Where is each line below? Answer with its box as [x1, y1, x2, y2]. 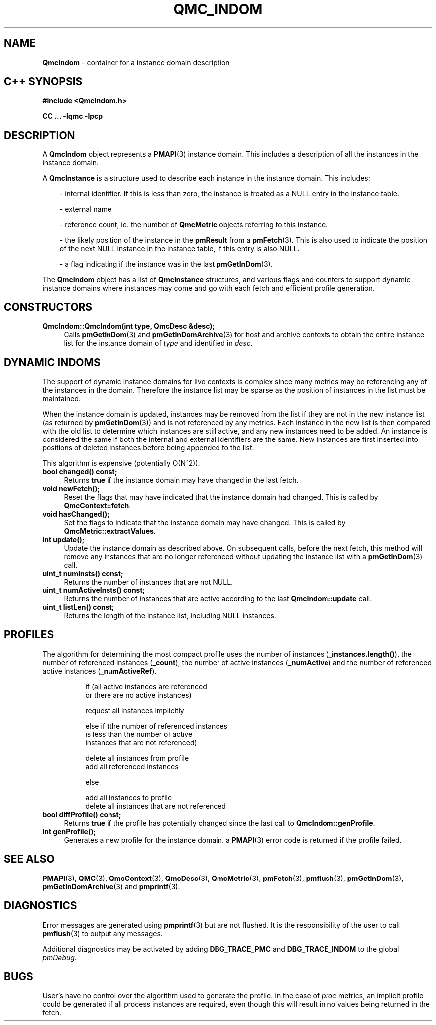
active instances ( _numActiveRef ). [42, 666, 157, 675]
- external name [59, 205, 112, 214]
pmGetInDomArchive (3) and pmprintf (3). [42, 882, 180, 891]
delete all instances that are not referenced [85, 801, 226, 810]
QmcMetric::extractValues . [64, 526, 156, 535]
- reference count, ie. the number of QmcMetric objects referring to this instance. [59, 220, 328, 229]
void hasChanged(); [42, 509, 110, 518]
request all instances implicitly [85, 706, 184, 715]
